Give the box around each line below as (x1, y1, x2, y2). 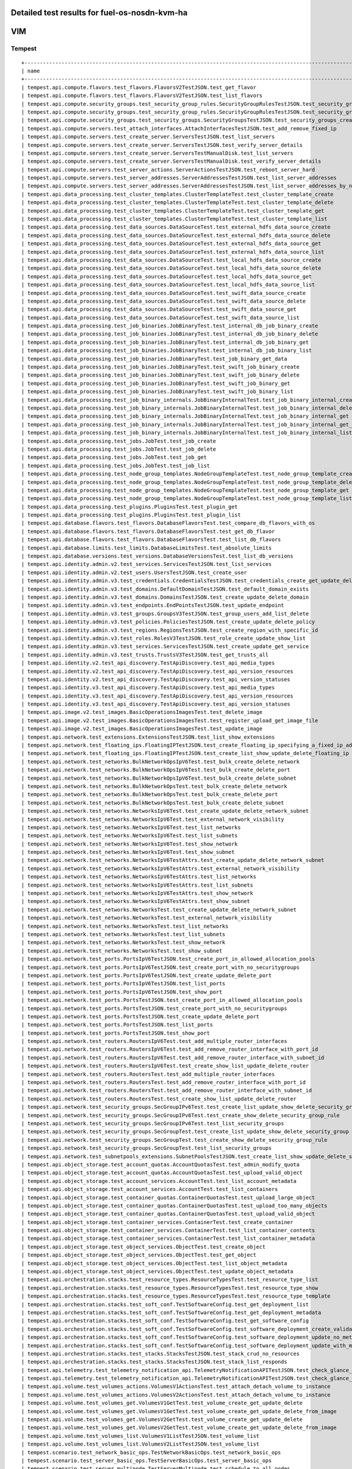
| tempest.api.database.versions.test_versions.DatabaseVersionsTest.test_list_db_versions (21, 553, 293, 559)
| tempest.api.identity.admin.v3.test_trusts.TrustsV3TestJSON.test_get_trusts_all (21, 651, 269, 658)
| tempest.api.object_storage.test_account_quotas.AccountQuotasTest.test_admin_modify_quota (21, 1161, 300, 1168)
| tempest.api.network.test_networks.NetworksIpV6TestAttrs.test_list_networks (21, 873, 256, 880)
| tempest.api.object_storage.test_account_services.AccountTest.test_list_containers (21, 1186, 278, 1193)
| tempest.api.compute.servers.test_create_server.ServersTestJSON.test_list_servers (21, 133, 275, 140)
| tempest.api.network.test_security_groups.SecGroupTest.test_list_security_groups (21, 1145, 272, 1152)
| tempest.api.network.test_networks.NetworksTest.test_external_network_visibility (21, 914, 272, 921)
